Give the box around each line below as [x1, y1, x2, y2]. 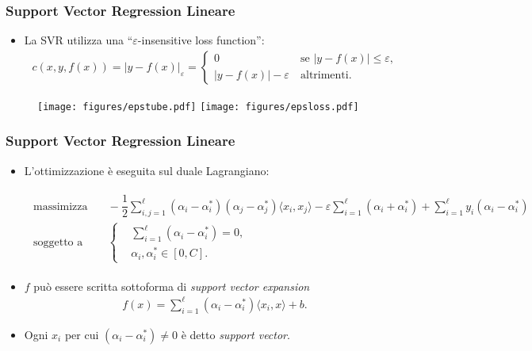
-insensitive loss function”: [137, 32, 265, 48]
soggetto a [33, 236, 83, 248]
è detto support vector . [181, 326, 290, 342]
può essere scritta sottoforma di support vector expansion [33, 277, 310, 294]
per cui [64, 326, 99, 342]
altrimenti [300, 70, 349, 82]
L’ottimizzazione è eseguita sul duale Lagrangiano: [24, 162, 270, 178]
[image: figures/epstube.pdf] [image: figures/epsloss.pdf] [37, 101, 359, 113]
